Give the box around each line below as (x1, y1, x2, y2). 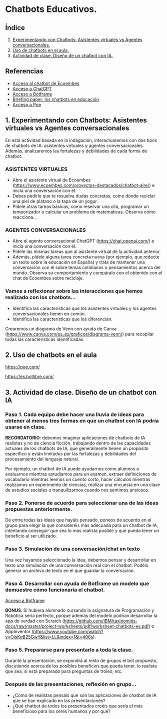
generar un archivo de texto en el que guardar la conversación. (5, 567, 135, 573)
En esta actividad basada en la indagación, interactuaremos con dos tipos (5, 137, 157, 143)
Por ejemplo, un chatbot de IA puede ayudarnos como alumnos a (5, 466, 139, 472)
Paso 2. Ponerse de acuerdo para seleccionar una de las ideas (5, 499, 159, 506)
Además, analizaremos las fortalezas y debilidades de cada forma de (5, 147, 147, 153)
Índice (5, 23, 25, 32)
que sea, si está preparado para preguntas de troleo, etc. (5, 668, 123, 674)
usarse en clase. (5, 423, 46, 430)
